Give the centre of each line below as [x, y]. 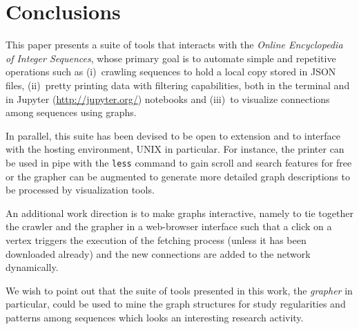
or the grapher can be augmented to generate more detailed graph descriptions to [178, 176]
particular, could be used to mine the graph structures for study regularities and [176, 304]
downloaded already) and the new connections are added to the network [158, 253]
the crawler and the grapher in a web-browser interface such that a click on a [169, 226]
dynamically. [32, 267]
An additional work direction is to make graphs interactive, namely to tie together [179, 213]
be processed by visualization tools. [80, 190]
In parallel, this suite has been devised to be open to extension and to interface [173, 135]
